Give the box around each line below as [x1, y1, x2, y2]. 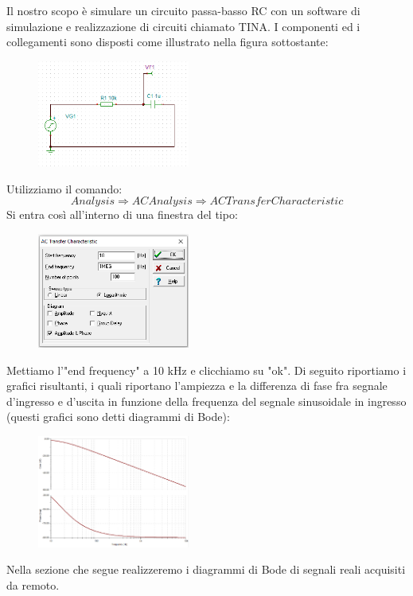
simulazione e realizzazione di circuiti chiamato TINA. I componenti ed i [6, 18, 360, 34]
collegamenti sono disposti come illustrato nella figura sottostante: [6, 33, 329, 50]
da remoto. [6, 576, 60, 593]
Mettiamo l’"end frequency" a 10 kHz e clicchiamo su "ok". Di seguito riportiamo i [6, 361, 407, 378]
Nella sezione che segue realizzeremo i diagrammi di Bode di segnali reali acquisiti [6, 561, 406, 578]
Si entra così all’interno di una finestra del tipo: [6, 206, 238, 223]
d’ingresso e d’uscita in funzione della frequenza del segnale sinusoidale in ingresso [6, 392, 407, 409]
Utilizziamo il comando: [6, 180, 123, 197]
